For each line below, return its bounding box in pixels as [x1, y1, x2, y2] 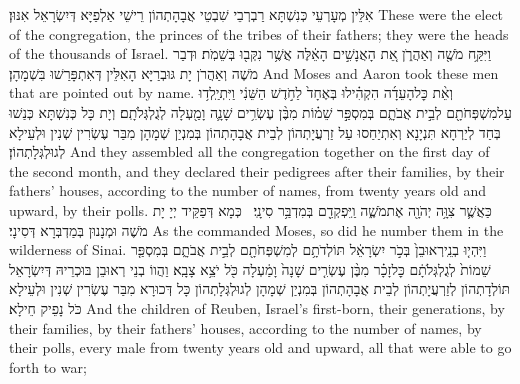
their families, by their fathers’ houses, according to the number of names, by [9, 317, 482, 338]
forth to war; [9, 356, 87, 377]
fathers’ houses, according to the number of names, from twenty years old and [9, 180, 486, 201]
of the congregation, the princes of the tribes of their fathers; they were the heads [9, 23, 509, 44]
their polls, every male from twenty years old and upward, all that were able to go [9, 337, 512, 358]
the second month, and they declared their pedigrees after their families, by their [9, 160, 505, 181]
